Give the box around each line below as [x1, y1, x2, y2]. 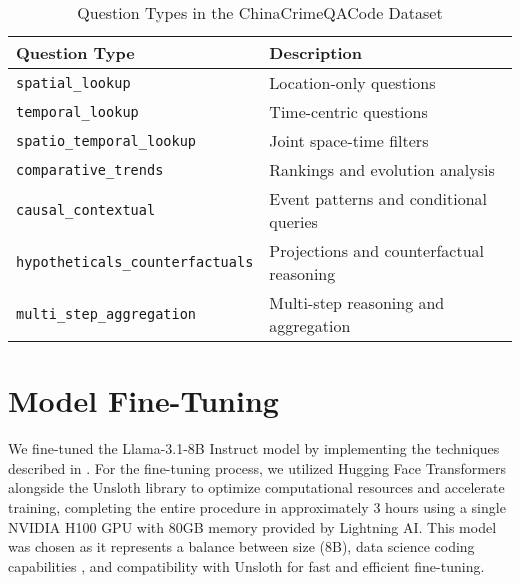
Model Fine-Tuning [8, 380, 279, 421]
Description [269, 41, 362, 64]
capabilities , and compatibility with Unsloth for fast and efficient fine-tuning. [8, 555, 485, 576]
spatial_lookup [16, 74, 131, 91]
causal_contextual [16, 202, 156, 218]
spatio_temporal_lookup [16, 132, 197, 149]
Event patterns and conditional [269, 187, 488, 210]
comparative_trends [16, 161, 164, 178]
